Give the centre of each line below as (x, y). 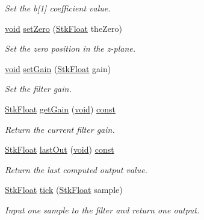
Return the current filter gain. (60, 129)
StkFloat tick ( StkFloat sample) (64, 190)
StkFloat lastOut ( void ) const (60, 149)
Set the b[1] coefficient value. (58, 8)
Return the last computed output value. (76, 169)
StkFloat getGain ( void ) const (60, 108)
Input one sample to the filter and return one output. (102, 209)
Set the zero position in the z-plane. (70, 48)
